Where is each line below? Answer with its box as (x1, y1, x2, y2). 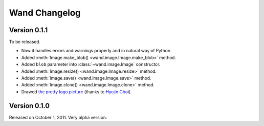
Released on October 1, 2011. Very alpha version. (9, 114, 107, 120)
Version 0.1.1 (9, 26, 48, 34)
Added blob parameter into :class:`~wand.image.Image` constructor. (21, 62, 161, 67)
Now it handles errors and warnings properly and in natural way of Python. (21, 48, 172, 54)
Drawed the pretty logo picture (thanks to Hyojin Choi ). (21, 88, 132, 95)
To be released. (9, 39, 41, 45)
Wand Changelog (9, 7, 81, 18)
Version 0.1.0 (9, 102, 50, 110)
